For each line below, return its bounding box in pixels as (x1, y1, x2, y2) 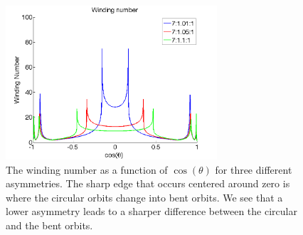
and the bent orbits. (6, 217, 93, 232)
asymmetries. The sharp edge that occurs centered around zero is (6, 176, 290, 191)
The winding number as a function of (6, 162, 168, 177)
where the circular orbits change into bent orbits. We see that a (6, 189, 283, 204)
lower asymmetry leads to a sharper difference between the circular (6, 204, 297, 219)
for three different (215, 162, 292, 177)
